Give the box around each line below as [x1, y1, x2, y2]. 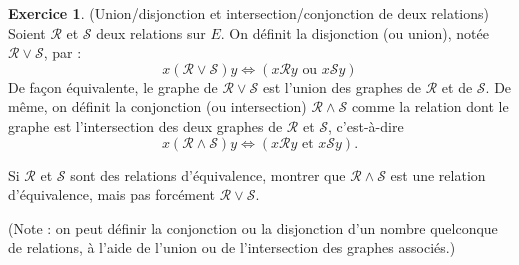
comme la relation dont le [351, 96, 509, 117]
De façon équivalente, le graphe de [8, 76, 218, 97]
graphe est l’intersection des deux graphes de [8, 115, 283, 136]
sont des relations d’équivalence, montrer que [70, 164, 346, 185]
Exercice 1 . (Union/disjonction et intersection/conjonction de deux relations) [8, 3, 489, 23]
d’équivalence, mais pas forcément [8, 184, 216, 205]
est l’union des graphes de [262, 76, 422, 97]
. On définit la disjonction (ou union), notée [220, 22, 489, 43]
